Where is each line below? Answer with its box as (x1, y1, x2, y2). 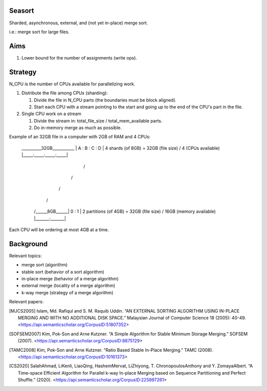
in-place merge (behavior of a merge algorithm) (21, 276, 119, 282)
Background (9, 240, 48, 248)
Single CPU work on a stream (21, 111, 82, 117)
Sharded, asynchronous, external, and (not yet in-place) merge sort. (9, 20, 148, 26)
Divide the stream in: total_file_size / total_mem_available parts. (34, 118, 163, 124)
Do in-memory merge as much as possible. (34, 125, 122, 131)
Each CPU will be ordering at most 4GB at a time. (9, 226, 109, 233)
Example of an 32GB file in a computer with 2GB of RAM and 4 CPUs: (9, 134, 151, 140)
